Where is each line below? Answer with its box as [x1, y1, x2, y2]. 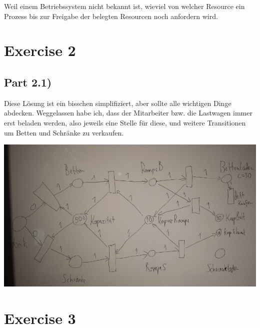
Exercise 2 [4, 40, 76, 60]
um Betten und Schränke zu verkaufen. [4, 127, 124, 137]
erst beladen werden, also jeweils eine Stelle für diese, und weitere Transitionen [4, 117, 246, 127]
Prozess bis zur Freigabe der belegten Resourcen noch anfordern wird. [4, 10, 218, 21]
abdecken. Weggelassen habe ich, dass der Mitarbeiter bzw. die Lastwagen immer [4, 107, 252, 118]
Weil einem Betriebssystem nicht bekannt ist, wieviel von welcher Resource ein [4, 1, 245, 11]
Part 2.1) [4, 74, 52, 89]
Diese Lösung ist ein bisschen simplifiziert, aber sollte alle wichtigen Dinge [4, 97, 231, 108]
